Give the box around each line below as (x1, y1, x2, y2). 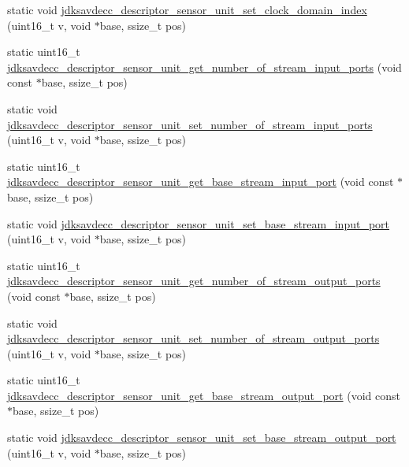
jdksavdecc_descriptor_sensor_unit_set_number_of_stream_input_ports (7, 116, 373, 132)
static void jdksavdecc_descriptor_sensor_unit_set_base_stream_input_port (7, 215, 390, 232)
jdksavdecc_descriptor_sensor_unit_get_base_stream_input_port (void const (7, 173, 394, 190)
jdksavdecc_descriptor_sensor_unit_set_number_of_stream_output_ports (7, 330, 380, 347)
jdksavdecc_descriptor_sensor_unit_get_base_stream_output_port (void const (7, 387, 400, 403)
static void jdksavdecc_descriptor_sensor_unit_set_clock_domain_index (7, 2, 367, 17)
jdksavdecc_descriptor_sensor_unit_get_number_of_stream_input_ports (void (7, 58, 402, 75)
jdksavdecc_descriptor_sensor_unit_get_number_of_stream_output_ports (7, 272, 381, 289)
